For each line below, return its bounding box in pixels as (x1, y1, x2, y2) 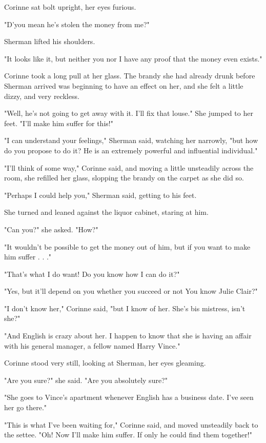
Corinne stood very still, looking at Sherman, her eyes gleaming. (4, 357, 206, 368)
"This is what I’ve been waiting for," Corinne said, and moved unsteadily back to (4, 419, 258, 430)
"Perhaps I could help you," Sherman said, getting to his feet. (4, 189, 197, 200)
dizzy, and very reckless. (4, 90, 79, 101)
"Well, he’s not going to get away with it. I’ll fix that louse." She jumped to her (4, 108, 253, 118)
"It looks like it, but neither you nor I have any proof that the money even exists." (4, 53, 262, 64)
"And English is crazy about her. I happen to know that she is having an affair (4, 330, 252, 341)
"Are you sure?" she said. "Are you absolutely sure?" (4, 374, 168, 385)
